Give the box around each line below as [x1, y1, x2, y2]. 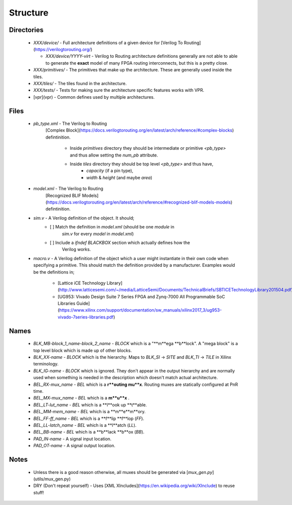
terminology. [33, 361, 59, 367]
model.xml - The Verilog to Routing [33, 186, 104, 192]
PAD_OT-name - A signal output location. [33, 443, 115, 449]
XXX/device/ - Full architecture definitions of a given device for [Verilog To [33, 39, 183, 46]
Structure [9, 7, 49, 18]
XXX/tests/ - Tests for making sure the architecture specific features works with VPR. [33, 87, 204, 93]
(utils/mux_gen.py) [33, 476, 71, 482]
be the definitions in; [33, 269, 75, 275]
